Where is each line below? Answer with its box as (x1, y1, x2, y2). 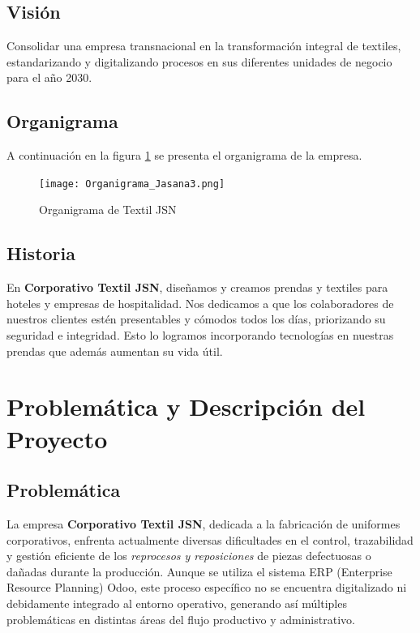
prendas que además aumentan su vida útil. (6, 342, 223, 359)
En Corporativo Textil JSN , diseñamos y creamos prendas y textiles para (6, 279, 388, 296)
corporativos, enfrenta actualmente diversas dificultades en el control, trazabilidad (6, 531, 414, 548)
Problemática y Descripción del (6, 390, 366, 423)
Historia (6, 241, 75, 266)
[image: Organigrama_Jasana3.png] (39, 177, 225, 190)
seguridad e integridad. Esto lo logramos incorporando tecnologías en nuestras (6, 327, 394, 344)
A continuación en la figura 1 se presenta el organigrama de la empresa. (6, 147, 362, 164)
